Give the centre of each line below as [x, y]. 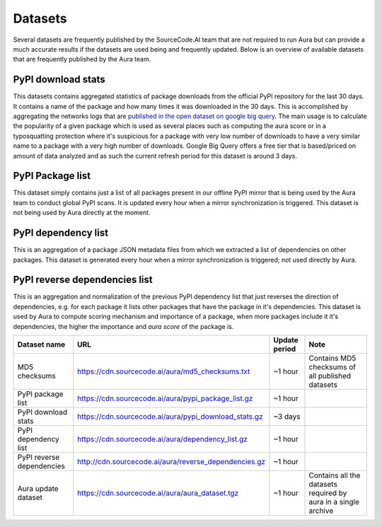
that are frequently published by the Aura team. [82, 59]
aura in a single [334, 502]
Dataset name [41, 344]
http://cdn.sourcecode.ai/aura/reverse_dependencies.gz [171, 462]
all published [330, 376]
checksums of [332, 367]
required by [328, 493]
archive [321, 511]
